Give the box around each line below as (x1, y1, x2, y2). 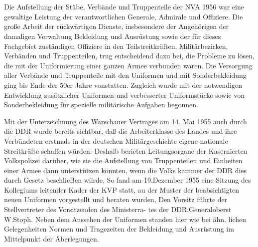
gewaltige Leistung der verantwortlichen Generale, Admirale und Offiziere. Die (4, 11, 243, 21)
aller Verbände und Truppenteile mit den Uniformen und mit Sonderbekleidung (4, 70, 247, 80)
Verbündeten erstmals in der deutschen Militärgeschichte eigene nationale (4, 135, 228, 146)
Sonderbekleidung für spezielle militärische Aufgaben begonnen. (4, 99, 198, 110)
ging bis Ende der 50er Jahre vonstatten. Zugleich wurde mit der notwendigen (4, 79, 242, 90)
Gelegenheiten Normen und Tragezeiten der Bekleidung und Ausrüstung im (4, 224, 234, 234)
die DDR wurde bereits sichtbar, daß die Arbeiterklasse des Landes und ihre (4, 126, 237, 136)
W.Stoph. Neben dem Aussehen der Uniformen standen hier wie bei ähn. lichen (4, 214, 247, 224)
